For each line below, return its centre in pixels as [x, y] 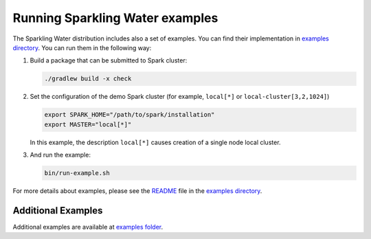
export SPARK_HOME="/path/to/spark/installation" [130, 115]
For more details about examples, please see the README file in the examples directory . [137, 191]
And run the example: [60, 155]
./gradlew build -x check [88, 79]
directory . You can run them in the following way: [82, 47]
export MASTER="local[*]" [88, 124]
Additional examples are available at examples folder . [88, 227]
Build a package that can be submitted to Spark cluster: [109, 60]
